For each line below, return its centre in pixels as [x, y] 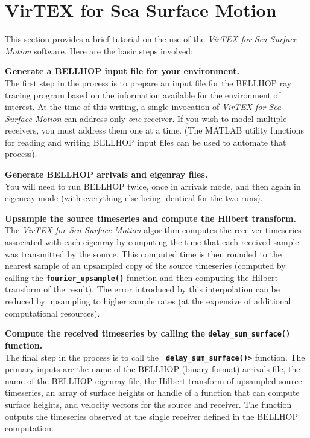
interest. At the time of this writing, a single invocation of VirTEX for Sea [143, 107]
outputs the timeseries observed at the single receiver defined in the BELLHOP [152, 416]
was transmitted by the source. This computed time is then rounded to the [143, 253]
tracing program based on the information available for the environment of [143, 95]
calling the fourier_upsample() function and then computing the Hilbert [141, 277]
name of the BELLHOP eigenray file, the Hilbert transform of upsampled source [153, 380]
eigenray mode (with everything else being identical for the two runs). [134, 198]
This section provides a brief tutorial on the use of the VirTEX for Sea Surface [151, 39]
